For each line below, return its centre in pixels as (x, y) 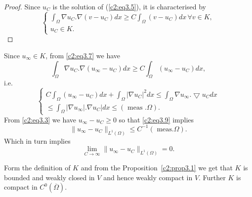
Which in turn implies (37, 140)
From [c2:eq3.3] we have (40, 119)
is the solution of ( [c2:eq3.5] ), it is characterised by (129, 6)
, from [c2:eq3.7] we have (83, 55)
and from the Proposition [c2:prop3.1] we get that (157, 168)
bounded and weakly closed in (49, 177)
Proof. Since (22, 6)
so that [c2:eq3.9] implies (156, 119)
